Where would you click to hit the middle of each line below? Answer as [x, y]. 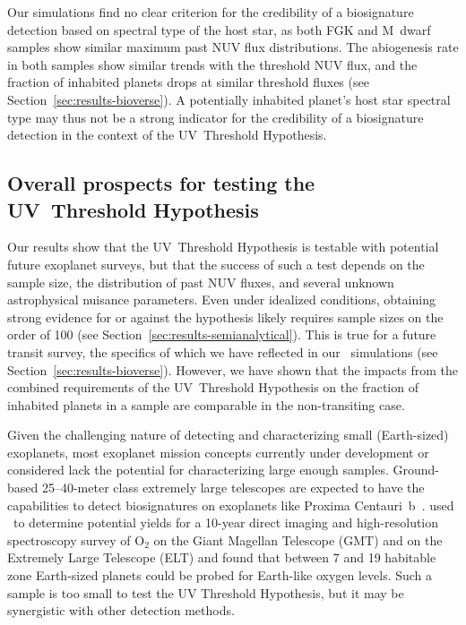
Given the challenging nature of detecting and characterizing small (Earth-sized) [228, 435]
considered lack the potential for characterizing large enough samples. [198, 470]
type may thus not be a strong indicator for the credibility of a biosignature [216, 117]
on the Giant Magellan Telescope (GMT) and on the [298, 539]
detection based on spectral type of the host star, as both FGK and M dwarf [219, 29]
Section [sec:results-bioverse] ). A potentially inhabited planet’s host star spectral [229, 99]
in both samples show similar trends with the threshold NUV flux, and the [212, 64]
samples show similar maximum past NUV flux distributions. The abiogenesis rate [233, 47]
